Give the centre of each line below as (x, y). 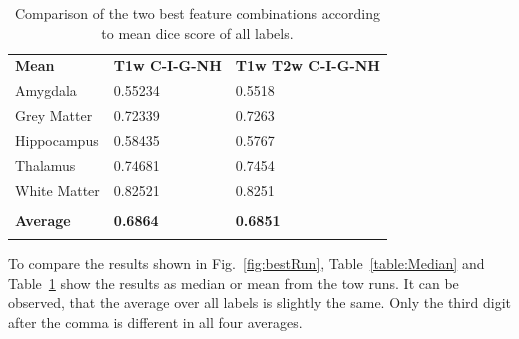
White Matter (57, 189)
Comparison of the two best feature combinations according (197, 13)
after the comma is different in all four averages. (155, 321)
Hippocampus (57, 139)
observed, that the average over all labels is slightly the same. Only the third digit (259, 302)
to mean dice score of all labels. (197, 32)
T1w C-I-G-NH (167, 65)
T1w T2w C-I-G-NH (307, 65)
